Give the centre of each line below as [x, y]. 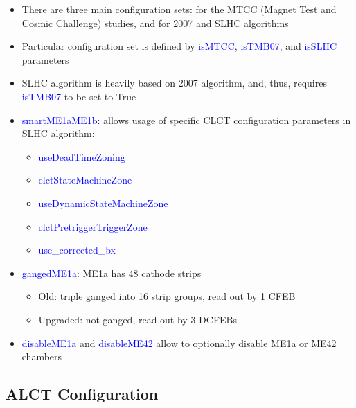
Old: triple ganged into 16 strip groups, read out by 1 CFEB [167, 296]
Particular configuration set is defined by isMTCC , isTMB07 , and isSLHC [179, 46]
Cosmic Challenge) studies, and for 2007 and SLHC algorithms [155, 23]
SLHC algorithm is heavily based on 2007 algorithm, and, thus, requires [174, 83]
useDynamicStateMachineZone [103, 203]
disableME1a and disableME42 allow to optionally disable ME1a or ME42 [179, 343]
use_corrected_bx [77, 250]
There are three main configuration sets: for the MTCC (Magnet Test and [179, 9]
